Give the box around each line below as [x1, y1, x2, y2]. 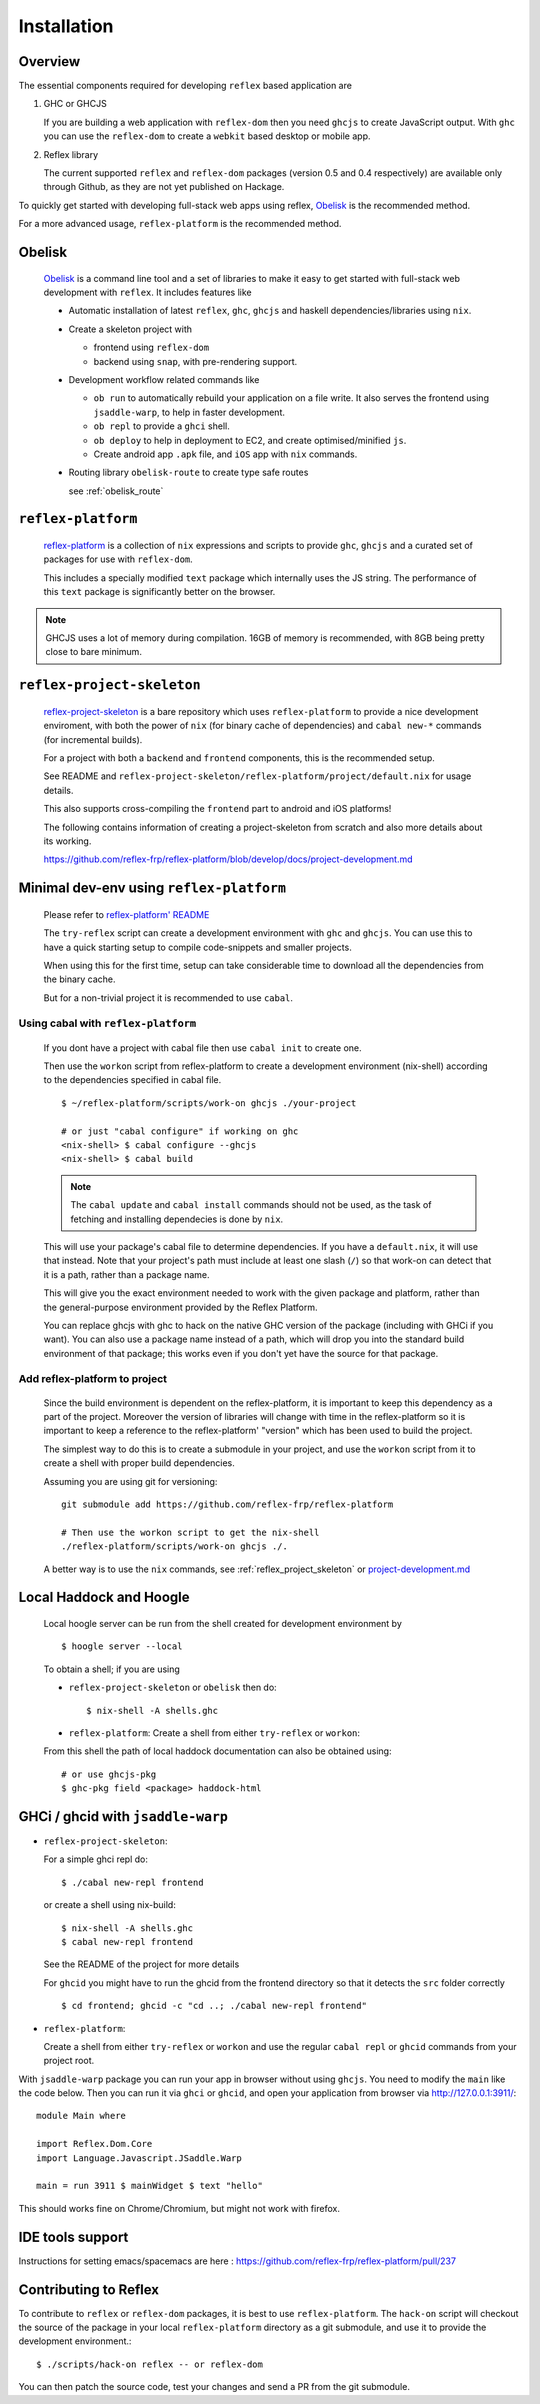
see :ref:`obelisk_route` [68, 485, 164, 497]
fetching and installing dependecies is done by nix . [70, 1213, 284, 1225]
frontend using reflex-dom [93, 341, 210, 354]
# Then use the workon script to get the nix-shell [61, 1526, 320, 1538]
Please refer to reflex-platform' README [43, 908, 210, 920]
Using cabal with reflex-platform [18, 1016, 197, 1030]
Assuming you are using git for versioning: [43, 1475, 218, 1487]
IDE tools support [18, 2228, 129, 2245]
